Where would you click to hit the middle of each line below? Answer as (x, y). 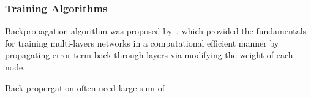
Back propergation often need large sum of (85, 87)
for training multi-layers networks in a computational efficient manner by (142, 43)
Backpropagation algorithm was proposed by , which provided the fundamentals (156, 31)
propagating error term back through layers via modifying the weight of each (149, 55)
